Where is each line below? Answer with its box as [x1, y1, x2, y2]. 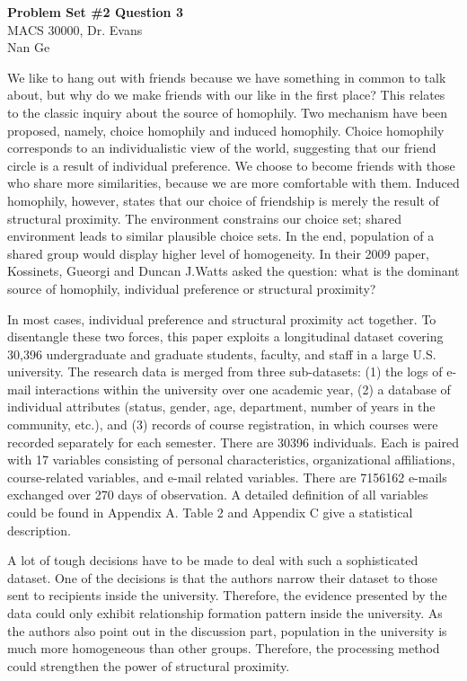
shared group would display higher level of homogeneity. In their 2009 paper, [7, 243, 429, 262]
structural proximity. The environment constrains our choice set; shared [7, 208, 401, 227]
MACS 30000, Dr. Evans [7, 20, 143, 39]
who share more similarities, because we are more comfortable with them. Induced [7, 173, 460, 192]
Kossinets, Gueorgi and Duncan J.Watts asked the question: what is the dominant [7, 261, 460, 280]
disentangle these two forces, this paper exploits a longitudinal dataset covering [7, 327, 444, 346]
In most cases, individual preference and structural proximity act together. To [7, 309, 436, 328]
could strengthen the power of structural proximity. [7, 656, 290, 675]
